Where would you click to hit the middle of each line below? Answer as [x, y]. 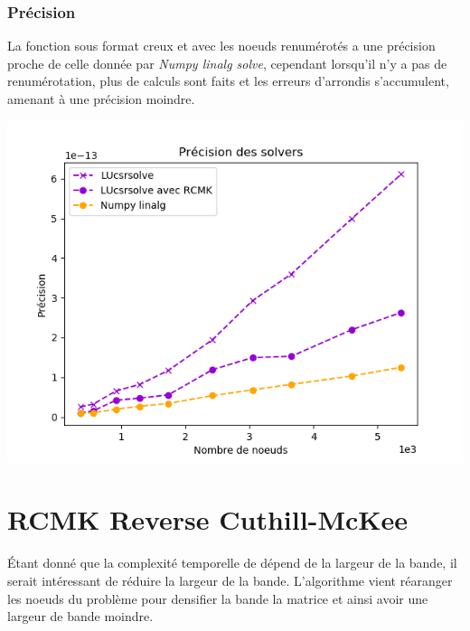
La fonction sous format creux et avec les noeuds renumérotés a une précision [221, 46]
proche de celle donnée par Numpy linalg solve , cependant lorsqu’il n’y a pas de [227, 63]
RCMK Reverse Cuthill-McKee [208, 519]
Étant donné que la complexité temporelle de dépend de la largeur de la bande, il [232, 563]
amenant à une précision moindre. [101, 99]
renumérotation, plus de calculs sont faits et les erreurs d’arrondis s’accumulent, [228, 81]
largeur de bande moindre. [80, 616]
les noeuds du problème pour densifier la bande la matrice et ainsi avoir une [218, 598]
